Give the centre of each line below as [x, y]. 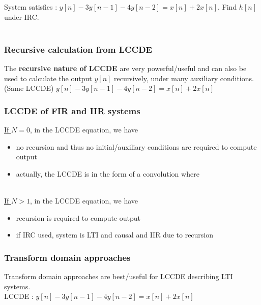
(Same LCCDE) [29, 88]
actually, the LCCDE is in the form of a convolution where [108, 173]
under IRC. [22, 16]
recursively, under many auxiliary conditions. [184, 78]
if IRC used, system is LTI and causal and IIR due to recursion [115, 235]
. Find [227, 7]
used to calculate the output [48, 78]
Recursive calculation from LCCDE [78, 49]
